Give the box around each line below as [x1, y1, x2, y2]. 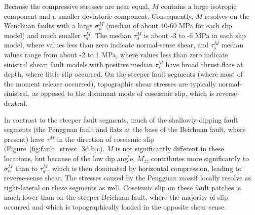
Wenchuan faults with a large [4, 20, 93, 31]
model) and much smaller [4, 30, 81, 40]
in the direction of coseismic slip [57, 133, 154, 144]
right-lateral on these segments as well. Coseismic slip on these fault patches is [4, 182, 241, 192]
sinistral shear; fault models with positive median [4, 59, 153, 69]
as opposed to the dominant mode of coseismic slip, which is [32, 88, 214, 98]
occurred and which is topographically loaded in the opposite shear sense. [4, 201, 226, 212]
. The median [91, 30, 132, 40]
